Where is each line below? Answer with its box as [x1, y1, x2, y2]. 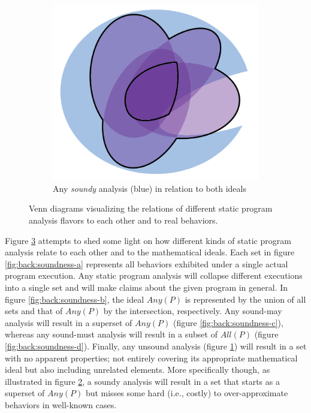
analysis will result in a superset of [5, 316, 132, 328]
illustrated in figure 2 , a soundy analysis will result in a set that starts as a [5, 375, 280, 387]
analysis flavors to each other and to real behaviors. [29, 214, 218, 227]
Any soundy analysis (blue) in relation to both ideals [53, 182, 246, 194]
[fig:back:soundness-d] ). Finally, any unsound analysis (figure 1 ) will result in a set [5, 340, 307, 352]
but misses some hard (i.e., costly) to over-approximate [85, 387, 288, 399]
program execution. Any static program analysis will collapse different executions [5, 269, 303, 282]
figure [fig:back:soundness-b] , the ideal [5, 293, 144, 305]
